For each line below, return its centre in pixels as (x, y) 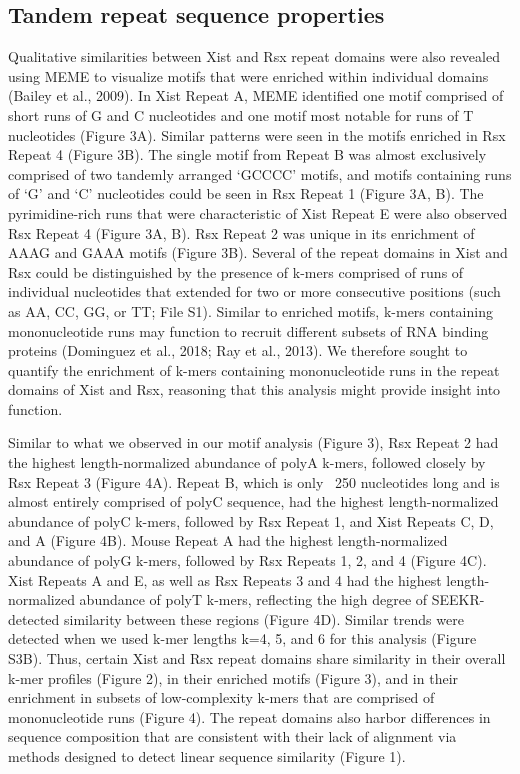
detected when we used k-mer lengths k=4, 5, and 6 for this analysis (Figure (242, 638)
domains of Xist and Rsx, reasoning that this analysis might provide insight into (254, 389)
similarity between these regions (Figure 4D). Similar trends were (263, 618)
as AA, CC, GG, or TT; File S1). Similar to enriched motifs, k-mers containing (250, 310)
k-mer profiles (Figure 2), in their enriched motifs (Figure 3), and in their (233, 677)
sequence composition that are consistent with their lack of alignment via (232, 736)
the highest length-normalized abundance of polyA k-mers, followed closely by (247, 462)
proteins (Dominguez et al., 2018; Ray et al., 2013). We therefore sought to (238, 350)
